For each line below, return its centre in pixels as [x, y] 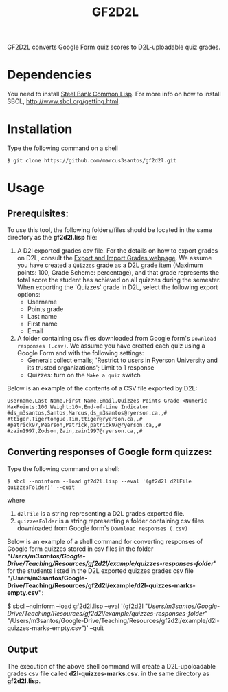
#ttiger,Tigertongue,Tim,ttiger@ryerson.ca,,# [75, 419]
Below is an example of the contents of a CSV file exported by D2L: [102, 388]
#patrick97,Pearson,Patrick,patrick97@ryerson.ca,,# [84, 425]
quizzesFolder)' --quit [41, 487]
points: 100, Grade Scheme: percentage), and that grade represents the [118, 273]
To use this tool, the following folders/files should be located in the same [110, 230]
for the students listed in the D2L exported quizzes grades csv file [100, 570]
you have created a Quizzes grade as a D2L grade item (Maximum [110, 265]
